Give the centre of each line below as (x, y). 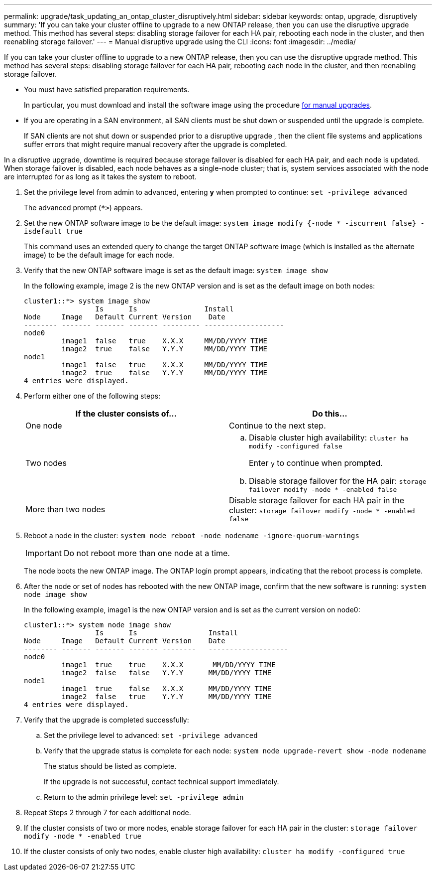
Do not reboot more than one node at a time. (147, 553)
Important (44, 553)
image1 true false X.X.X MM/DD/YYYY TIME (166, 689)
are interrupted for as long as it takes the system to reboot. (100, 177)
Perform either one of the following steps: (92, 396)
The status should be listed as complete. (110, 766)
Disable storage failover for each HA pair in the (317, 500)
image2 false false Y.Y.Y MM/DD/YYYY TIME (166, 673)
